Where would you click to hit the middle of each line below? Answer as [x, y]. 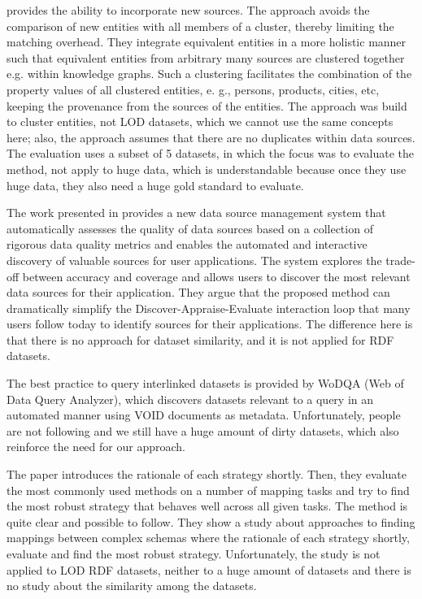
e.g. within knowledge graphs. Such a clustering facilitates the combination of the [209, 74]
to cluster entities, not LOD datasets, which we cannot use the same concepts [200, 122]
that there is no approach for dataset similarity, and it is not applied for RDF [200, 339]
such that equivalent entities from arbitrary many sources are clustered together [206, 57]
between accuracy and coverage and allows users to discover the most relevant [216, 276]
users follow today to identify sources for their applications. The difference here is [210, 324]
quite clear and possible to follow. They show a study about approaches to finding [211, 521]
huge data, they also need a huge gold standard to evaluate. [155, 185]
